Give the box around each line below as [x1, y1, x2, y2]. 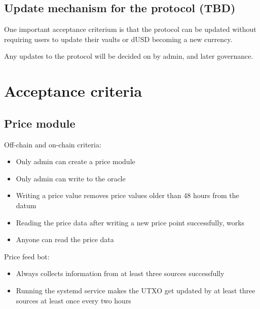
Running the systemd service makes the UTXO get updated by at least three [16, 285, 255, 295]
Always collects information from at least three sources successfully [16, 268, 225, 279]
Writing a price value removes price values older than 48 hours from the [16, 190, 239, 201]
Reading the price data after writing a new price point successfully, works [16, 217, 245, 227]
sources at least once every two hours [16, 295, 131, 305]
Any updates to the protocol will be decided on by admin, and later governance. [4, 51, 253, 61]
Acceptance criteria [4, 81, 142, 101]
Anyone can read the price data [16, 234, 114, 245]
